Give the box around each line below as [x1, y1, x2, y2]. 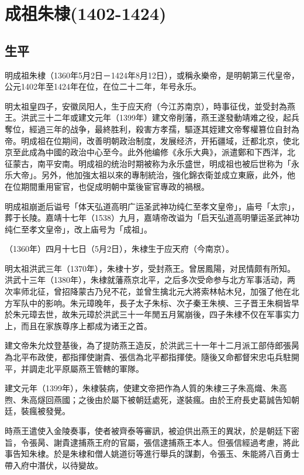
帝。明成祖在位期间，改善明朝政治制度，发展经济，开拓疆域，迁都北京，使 [5, 134, 291, 146]
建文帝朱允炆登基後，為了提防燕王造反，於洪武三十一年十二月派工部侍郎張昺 [5, 339, 299, 351]
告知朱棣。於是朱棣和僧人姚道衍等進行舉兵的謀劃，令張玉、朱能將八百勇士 [12, 447, 299, 460]
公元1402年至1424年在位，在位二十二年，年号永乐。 [5, 80, 201, 93]
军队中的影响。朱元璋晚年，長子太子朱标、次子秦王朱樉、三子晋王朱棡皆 [12, 296, 291, 309]
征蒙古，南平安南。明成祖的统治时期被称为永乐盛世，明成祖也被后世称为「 [5, 157, 291, 169]
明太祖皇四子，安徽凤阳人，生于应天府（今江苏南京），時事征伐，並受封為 [5, 100, 287, 112]
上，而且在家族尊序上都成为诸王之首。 [5, 319, 152, 332]
